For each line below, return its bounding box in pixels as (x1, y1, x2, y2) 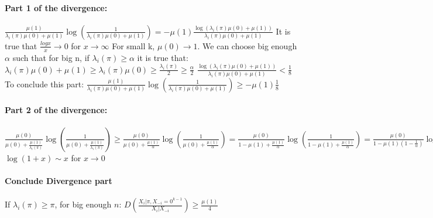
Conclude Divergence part (5, 174, 112, 186)
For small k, (112, 39, 155, 52)
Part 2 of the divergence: (5, 104, 108, 116)
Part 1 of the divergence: (5, 1, 108, 13)
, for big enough (54, 198, 112, 210)
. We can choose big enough (197, 39, 297, 52)
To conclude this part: (5, 77, 84, 90)
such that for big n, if (12, 51, 90, 63)
